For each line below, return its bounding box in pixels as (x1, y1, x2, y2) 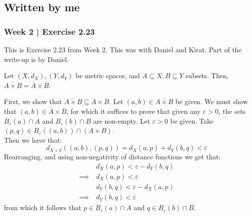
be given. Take (170, 115, 213, 126)
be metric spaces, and (76, 70, 140, 81)
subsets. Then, (185, 70, 229, 81)
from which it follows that (4, 202, 81, 213)
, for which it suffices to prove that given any (66, 106, 201, 116)
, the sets (218, 106, 246, 116)
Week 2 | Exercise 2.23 (4, 25, 95, 37)
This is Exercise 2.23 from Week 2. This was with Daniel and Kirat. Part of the (4, 44, 242, 54)
